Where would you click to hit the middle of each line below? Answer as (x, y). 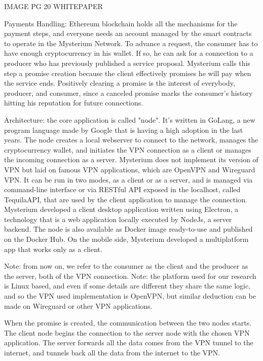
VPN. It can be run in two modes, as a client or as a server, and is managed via (128, 179)
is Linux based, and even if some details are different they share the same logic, (127, 286)
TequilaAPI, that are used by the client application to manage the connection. (126, 199)
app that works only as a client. (53, 249)
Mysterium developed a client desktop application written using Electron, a (121, 209)
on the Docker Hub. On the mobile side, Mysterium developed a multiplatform (126, 239)
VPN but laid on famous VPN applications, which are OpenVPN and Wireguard (130, 169)
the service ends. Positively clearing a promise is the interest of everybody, (120, 83)
